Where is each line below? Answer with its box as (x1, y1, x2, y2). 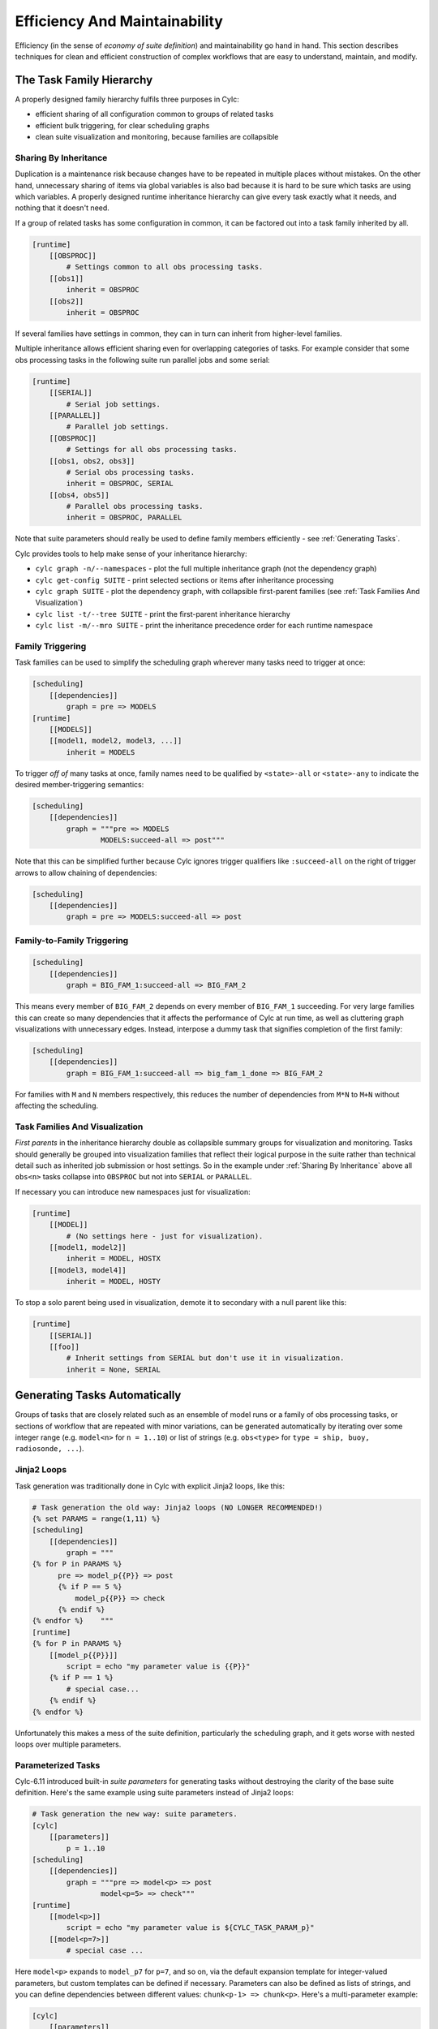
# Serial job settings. (66, 399, 161, 409)
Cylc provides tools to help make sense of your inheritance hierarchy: (15, 549, 247, 558)
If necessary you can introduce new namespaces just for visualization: (15, 1187, 251, 1196)
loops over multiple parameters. (15, 1739, 122, 1749)
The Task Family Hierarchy (15, 73, 153, 87)
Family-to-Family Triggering (15, 934, 129, 946)
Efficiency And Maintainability (15, 12, 223, 30)
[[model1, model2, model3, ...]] (49, 736, 182, 746)
